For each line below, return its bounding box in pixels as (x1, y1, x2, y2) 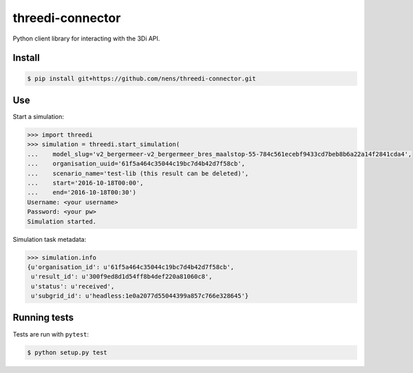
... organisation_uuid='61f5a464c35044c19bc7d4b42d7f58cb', (27, 160, 246, 168)
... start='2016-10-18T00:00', (27, 179, 144, 187)
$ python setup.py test (27, 348, 108, 357)
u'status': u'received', (31, 282, 115, 290)
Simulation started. (27, 217, 96, 225)
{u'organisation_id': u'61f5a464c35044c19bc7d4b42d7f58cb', (27, 263, 235, 271)
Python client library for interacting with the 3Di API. (12, 34, 160, 43)
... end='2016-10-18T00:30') (27, 189, 137, 196)
